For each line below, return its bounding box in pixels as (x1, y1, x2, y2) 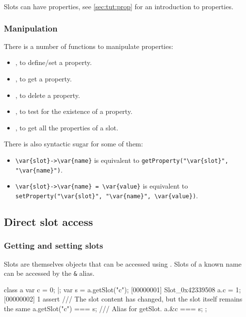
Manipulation (4, 22, 58, 34)
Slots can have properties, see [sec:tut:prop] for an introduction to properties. (4, 1, 233, 11)
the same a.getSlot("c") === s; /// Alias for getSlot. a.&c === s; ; (4, 303, 207, 314)
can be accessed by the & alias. (4, 268, 95, 278)
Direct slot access (4, 214, 93, 229)
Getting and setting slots (4, 239, 103, 252)
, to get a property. (15, 74, 72, 83)
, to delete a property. (15, 90, 80, 100)
